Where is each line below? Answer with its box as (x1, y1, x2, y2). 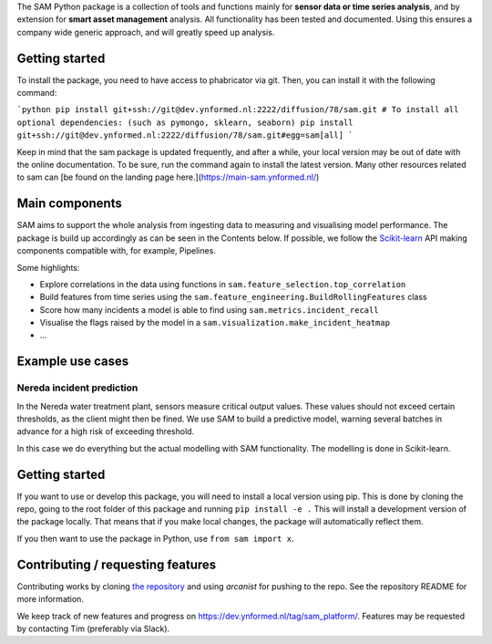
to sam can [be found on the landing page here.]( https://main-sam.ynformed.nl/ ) (16, 171, 320, 182)
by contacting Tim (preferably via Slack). (16, 623, 170, 634)
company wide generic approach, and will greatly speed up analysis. (16, 26, 275, 37)
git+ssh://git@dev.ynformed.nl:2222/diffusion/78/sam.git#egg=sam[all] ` (16, 130, 354, 140)
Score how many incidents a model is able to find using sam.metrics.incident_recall (39, 304, 379, 315)
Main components (16, 196, 122, 212)
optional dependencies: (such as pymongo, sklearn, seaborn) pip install (16, 117, 354, 128)
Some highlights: (16, 262, 80, 273)
